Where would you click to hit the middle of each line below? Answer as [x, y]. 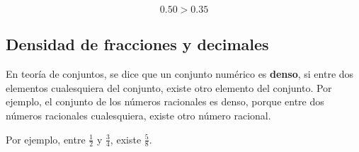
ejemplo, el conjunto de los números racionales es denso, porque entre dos [165, 101]
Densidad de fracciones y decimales [137, 44]
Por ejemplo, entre [46, 139]
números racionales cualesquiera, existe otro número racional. [138, 115]
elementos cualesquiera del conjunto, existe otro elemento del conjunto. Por [169, 87]
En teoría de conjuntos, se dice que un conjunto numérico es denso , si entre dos [180, 74]
